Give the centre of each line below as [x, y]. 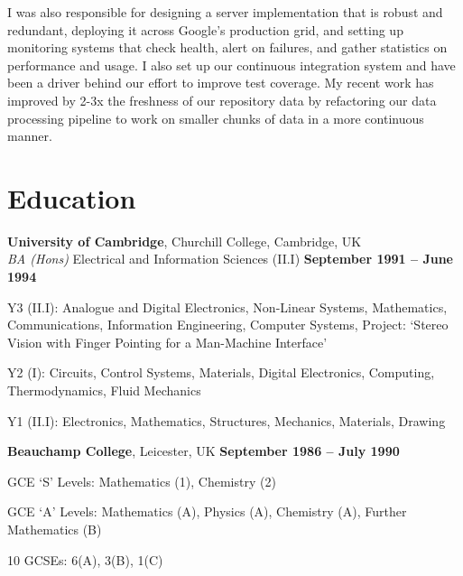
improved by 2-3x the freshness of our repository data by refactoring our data [222, 100]
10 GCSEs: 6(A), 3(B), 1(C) [85, 559]
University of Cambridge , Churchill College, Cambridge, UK [185, 241]
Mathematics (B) [55, 529]
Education [72, 197]
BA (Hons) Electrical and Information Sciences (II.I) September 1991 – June [230, 259]
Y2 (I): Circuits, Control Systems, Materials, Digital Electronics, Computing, [221, 372]
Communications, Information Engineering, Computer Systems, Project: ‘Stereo [228, 325]
